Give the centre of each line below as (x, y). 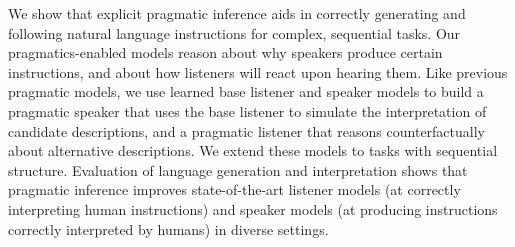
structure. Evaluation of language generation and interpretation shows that (238, 169)
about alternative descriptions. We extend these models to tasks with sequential (253, 150)
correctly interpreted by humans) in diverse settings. (168, 228)
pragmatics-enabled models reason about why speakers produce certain (225, 52)
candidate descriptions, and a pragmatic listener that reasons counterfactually (246, 130)
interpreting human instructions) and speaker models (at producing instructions (253, 208)
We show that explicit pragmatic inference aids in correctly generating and (237, 13)
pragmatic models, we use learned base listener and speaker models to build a (246, 91)
